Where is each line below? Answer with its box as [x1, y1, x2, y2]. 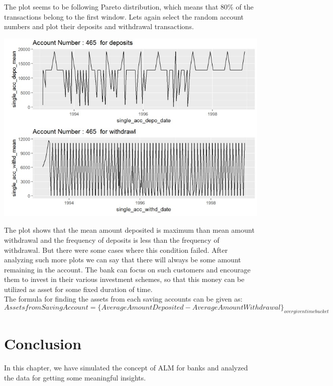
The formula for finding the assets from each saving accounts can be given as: [4, 294, 243, 304]
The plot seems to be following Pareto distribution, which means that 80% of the [4, 2, 254, 12]
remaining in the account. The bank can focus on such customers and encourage [4, 264, 251, 274]
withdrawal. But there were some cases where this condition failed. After [4, 244, 228, 255]
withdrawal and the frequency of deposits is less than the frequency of [4, 234, 219, 245]
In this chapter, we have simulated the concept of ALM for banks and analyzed [4, 362, 248, 372]
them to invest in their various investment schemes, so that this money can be [4, 274, 245, 284]
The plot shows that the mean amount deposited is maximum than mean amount [4, 225, 255, 235]
